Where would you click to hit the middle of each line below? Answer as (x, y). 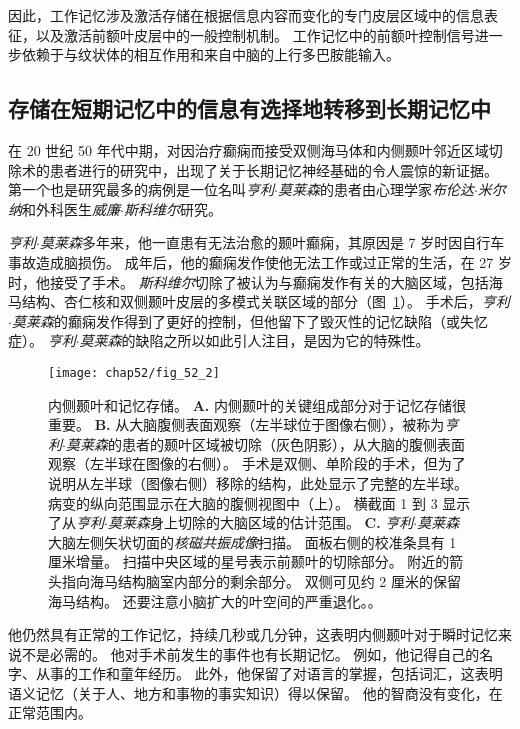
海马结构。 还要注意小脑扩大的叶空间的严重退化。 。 (215, 600)
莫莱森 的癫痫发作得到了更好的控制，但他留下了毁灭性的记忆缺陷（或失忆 (249, 320)
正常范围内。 (50, 712)
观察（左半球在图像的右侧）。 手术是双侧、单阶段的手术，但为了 (257, 463)
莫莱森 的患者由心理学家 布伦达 (375, 189)
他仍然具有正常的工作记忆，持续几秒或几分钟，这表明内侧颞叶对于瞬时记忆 (253, 634)
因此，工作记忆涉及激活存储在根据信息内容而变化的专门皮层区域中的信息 (246, 15)
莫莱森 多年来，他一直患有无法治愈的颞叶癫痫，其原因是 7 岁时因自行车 (272, 242)
